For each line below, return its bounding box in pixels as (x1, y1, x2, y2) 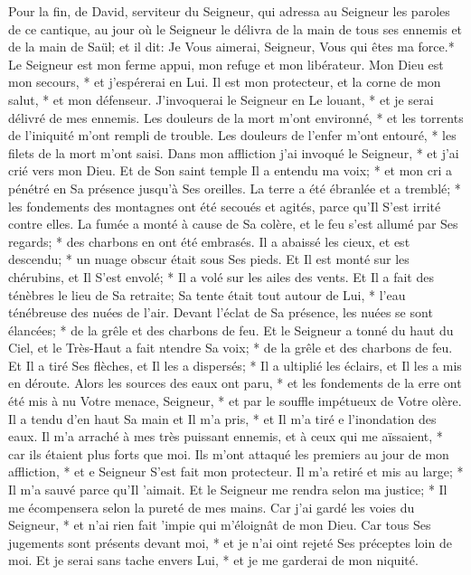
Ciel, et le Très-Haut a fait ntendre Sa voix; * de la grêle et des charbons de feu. (8, 338, 453, 357)
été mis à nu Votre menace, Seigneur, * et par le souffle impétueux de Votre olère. (8, 391, 462, 410)
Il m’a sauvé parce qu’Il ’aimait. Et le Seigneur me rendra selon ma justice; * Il (8, 480, 447, 499)
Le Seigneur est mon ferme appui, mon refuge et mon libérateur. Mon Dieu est (8, 54, 444, 73)
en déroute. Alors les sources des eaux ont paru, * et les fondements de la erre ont (8, 373, 462, 392)
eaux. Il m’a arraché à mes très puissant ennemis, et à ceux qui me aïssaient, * (8, 427, 443, 446)
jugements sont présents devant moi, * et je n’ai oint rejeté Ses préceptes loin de (8, 533, 452, 551)
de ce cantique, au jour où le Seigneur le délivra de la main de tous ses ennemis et (8, 19, 463, 38)
